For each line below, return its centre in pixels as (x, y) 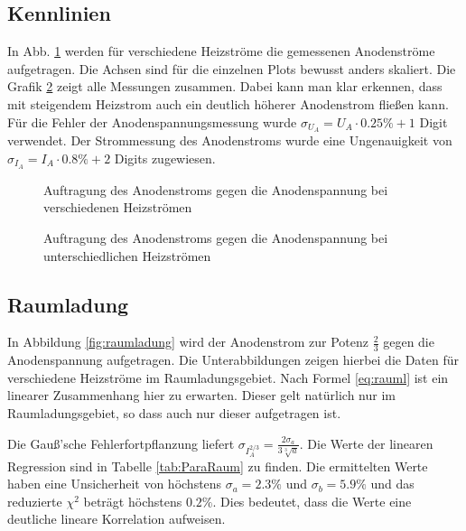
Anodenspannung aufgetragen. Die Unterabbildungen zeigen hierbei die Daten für (233, 360)
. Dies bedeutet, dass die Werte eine (312, 501)
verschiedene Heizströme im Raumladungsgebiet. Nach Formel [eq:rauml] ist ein (228, 377)
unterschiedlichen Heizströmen (127, 255)
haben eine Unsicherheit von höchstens (115, 484)
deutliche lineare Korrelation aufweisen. (116, 519)
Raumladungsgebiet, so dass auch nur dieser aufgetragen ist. (174, 413)
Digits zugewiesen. (165, 158)
